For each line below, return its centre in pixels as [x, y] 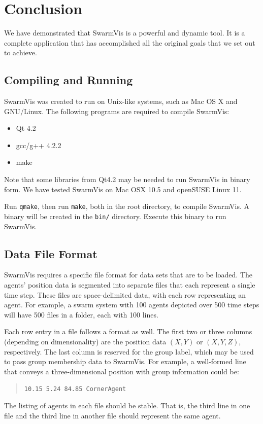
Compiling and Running [69, 80]
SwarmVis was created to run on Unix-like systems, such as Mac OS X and [121, 101]
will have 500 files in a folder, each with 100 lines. [81, 314]
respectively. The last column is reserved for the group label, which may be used [129, 351]
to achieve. [21, 52]
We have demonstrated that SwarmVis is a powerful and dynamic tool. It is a [125, 33]
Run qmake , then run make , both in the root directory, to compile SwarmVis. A [127, 206]
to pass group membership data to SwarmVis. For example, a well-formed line [125, 361]
